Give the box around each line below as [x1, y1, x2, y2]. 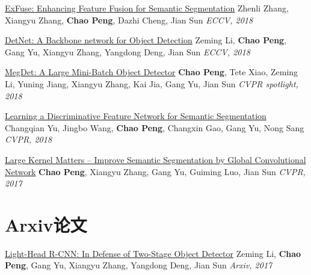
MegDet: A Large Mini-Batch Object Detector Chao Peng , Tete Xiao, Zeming [5, 66, 298, 78]
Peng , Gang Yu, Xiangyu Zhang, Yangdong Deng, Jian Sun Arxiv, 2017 [5, 259, 273, 271]
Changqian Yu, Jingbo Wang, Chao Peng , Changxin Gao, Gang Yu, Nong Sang [5, 121, 304, 134]
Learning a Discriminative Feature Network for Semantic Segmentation [5, 110, 266, 122]
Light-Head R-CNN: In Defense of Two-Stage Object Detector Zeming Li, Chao [5, 247, 301, 259]
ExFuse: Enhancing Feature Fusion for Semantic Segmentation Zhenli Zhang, [5, 2, 289, 14]
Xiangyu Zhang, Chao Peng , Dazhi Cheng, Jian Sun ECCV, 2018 [5, 13, 253, 26]
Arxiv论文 [5, 212, 87, 236]
